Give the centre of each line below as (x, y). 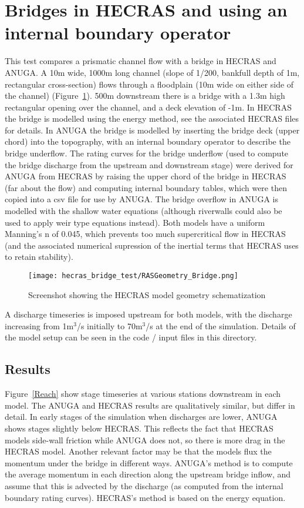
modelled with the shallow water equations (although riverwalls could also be (143, 211)
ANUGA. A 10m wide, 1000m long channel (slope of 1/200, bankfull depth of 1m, (152, 72)
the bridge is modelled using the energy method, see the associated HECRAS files (152, 118)
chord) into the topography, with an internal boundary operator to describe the (148, 141)
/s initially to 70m (109, 325)
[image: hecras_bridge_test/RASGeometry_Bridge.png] (133, 276)
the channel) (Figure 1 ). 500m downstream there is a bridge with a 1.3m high (145, 96)
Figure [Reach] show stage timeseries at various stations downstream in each (143, 394)
